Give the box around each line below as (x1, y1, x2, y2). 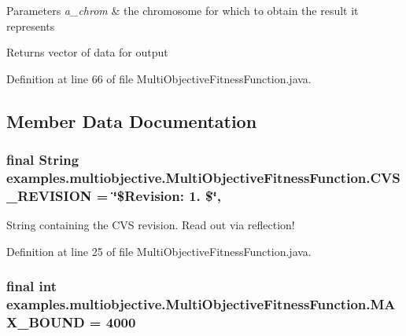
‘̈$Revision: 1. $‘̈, (113, 185, 221, 205)
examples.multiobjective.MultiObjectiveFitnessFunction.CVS (6, 168, 400, 187)
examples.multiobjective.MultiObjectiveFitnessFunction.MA (6, 294, 396, 314)
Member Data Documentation (6, 108, 257, 133)
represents (6, 17, 55, 34)
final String (6, 150, 79, 170)
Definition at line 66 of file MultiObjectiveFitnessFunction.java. (6, 70, 312, 86)
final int (6, 276, 57, 296)
